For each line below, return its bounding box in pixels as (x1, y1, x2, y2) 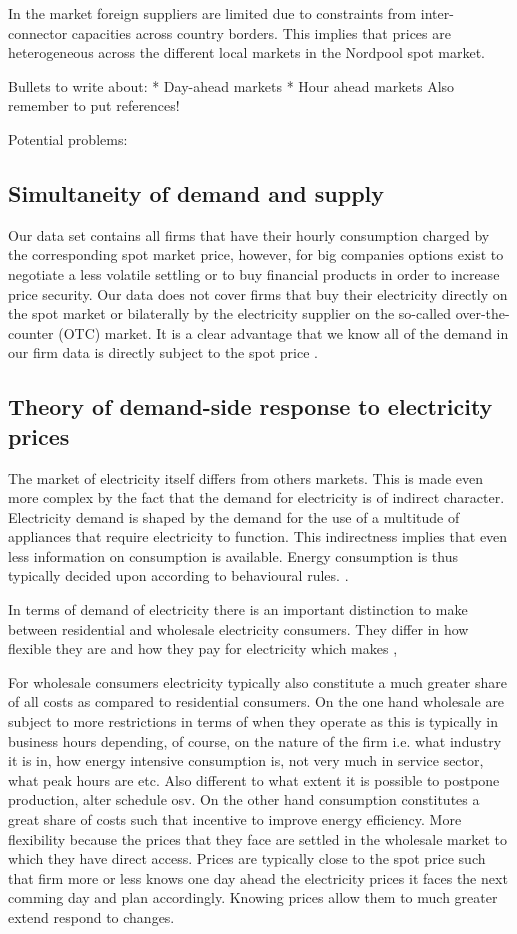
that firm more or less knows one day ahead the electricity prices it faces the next (8, 867, 508, 888)
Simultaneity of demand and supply (8, 177, 385, 208)
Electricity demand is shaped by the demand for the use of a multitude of (8, 506, 460, 527)
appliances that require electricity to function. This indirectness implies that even (8, 526, 508, 547)
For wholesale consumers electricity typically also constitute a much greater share (8, 671, 507, 692)
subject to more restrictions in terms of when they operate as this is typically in (8, 711, 498, 732)
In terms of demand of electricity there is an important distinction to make (8, 599, 468, 620)
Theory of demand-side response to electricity (8, 391, 493, 422)
